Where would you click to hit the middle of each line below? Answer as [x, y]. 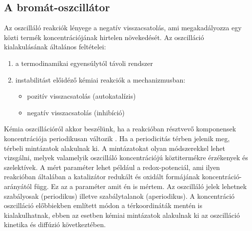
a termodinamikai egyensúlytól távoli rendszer [84, 63]
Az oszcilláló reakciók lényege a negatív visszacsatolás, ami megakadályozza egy [123, 28]
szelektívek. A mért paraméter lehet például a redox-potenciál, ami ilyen [112, 167]
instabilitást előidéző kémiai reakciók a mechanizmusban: [100, 79]
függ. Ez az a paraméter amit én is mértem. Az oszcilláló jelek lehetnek [140, 186]
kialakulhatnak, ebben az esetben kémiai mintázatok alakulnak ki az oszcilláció [122, 215]
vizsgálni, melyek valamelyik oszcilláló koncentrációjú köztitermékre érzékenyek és [126, 157]
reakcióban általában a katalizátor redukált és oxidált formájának [102, 177]
